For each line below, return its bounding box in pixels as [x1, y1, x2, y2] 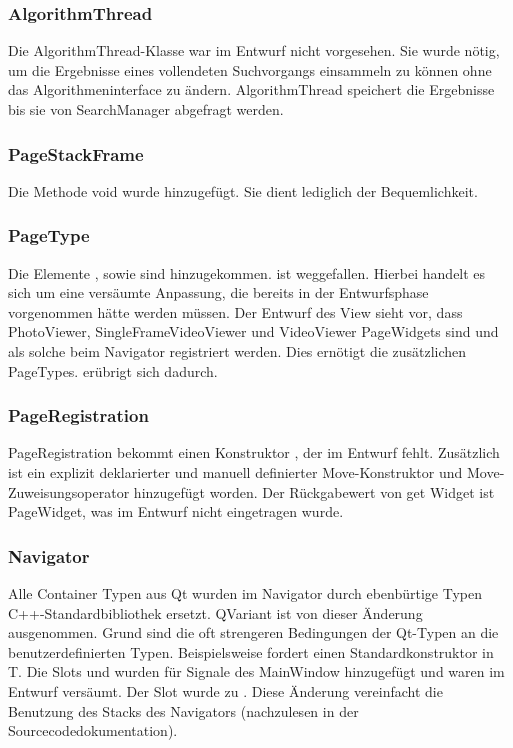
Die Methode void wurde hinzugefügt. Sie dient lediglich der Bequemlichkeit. [8, 180, 478, 201]
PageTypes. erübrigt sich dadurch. [8, 360, 218, 381]
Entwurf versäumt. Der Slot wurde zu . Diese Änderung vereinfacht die [8, 680, 443, 701]
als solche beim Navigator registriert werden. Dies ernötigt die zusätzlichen [8, 341, 467, 361]
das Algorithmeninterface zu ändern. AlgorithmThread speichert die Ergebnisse [8, 79, 495, 100]
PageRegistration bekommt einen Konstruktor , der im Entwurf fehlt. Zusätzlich [8, 442, 500, 463]
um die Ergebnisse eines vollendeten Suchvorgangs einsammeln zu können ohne [8, 59, 492, 80]
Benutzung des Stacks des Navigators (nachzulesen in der [8, 700, 359, 721]
